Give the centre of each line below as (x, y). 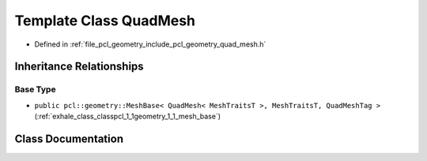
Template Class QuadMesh (105, 21)
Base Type (35, 89)
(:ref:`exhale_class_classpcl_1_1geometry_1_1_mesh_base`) (128, 116)
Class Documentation (69, 139)
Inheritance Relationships (79, 67)
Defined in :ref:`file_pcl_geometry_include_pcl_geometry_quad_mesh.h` (150, 44)
